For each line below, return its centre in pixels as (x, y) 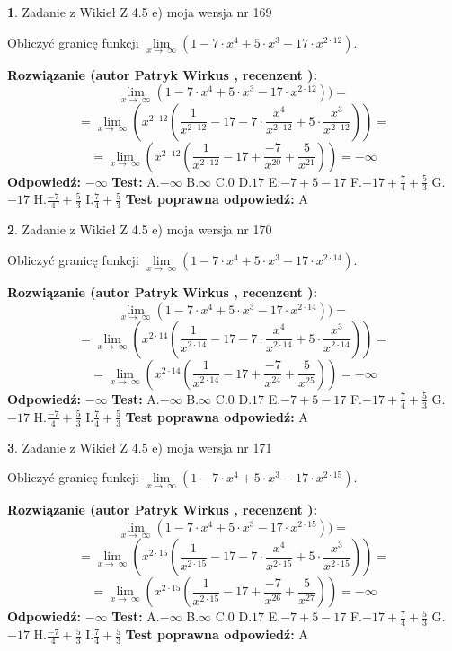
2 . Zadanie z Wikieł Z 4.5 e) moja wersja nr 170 (140, 229)
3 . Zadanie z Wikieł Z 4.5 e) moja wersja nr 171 (140, 447)
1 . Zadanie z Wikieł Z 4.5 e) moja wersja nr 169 (140, 12)
